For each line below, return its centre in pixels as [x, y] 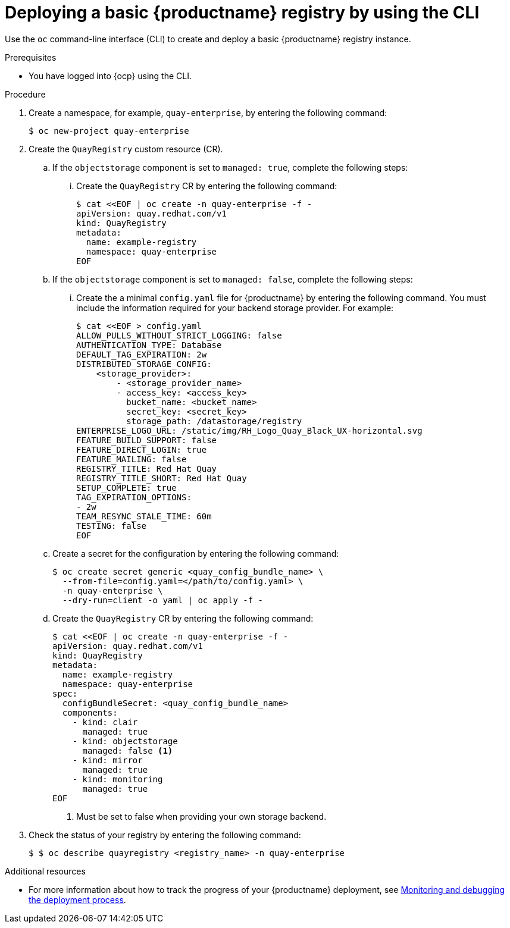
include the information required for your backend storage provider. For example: [235, 308]
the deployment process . [77, 899]
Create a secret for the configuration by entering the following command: [196, 553]
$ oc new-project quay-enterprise [109, 131]
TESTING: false [112, 526]
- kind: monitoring [118, 779]
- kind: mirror [107, 760]
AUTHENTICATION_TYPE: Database [149, 345]
